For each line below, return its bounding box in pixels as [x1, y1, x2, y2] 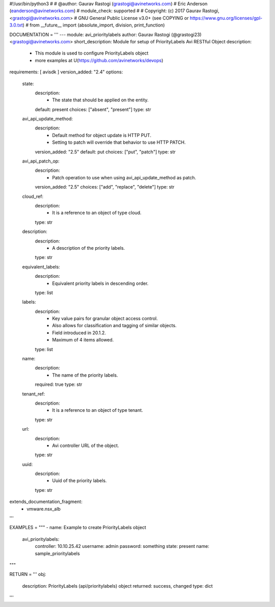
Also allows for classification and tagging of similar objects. [52, 323, 177, 329]
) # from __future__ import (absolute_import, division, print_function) [22, 22, 165, 28]
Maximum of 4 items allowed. [52, 337, 114, 343]
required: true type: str [35, 381, 82, 387]
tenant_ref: [22, 390, 45, 397]
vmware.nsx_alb [26, 506, 61, 512]
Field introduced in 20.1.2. [52, 329, 106, 336]
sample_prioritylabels [35, 550, 80, 557]
